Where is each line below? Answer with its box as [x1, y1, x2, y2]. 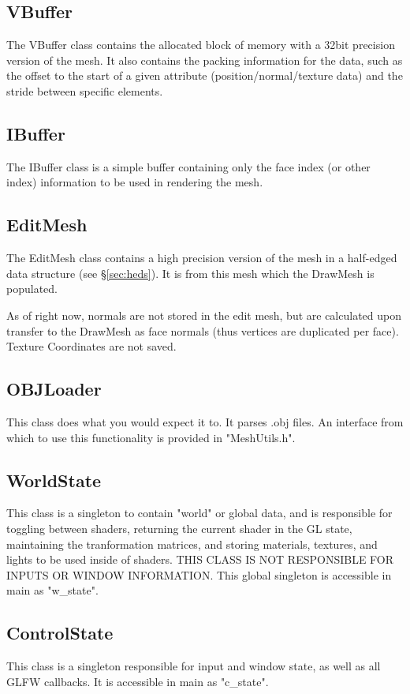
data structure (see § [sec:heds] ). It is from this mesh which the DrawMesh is [6, 264, 375, 281]
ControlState [6, 621, 114, 645]
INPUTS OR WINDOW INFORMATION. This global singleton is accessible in [6, 566, 392, 583]
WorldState [6, 467, 102, 492]
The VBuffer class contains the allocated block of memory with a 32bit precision [6, 36, 395, 53]
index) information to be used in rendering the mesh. [6, 174, 263, 190]
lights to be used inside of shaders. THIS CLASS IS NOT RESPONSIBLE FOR [6, 551, 394, 568]
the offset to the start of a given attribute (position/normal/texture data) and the [6, 67, 403, 84]
